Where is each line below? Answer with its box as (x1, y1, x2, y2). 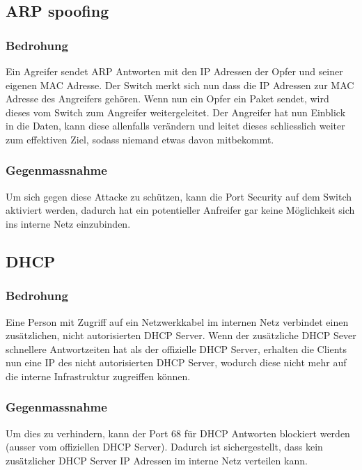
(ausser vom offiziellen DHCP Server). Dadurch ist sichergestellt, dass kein (6, 439, 323, 454)
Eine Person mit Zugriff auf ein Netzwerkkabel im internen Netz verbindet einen (6, 314, 349, 329)
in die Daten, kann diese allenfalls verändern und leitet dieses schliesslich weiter (6, 118, 345, 133)
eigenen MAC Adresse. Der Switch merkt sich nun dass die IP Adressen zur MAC (6, 77, 354, 92)
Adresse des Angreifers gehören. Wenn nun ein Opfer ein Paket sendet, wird (6, 91, 329, 106)
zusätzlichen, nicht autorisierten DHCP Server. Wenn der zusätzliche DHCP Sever (6, 328, 356, 343)
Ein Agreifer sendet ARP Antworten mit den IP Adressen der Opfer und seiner (6, 64, 343, 78)
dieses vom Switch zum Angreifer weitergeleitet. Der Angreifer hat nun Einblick (6, 104, 346, 119)
